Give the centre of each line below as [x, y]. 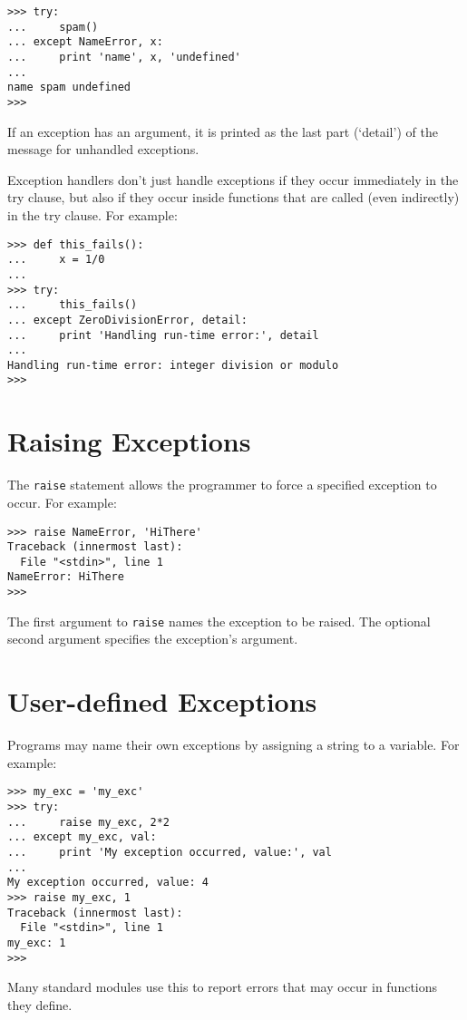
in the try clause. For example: [92, 214]
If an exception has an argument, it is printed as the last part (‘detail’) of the [223, 131]
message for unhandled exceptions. [103, 149]
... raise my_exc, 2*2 [88, 822]
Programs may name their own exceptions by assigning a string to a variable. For [233, 745]
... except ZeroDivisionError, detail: [127, 320]
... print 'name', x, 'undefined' [124, 57]
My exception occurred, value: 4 [108, 883]
